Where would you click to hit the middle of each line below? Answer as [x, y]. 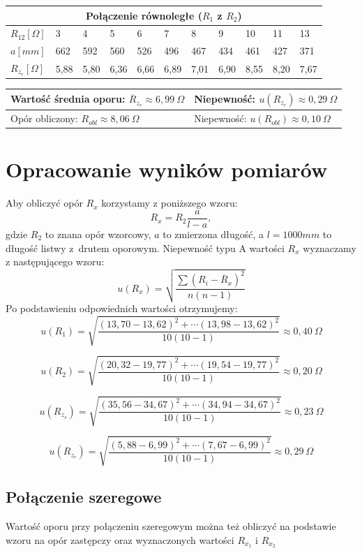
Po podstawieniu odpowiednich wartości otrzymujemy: [122, 308]
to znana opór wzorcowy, [98, 234]
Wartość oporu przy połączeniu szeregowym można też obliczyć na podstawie [171, 525]
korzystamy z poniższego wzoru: [169, 203]
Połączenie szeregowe [84, 497]
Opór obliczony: [44, 118]
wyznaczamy [330, 248]
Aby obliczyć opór [44, 203]
